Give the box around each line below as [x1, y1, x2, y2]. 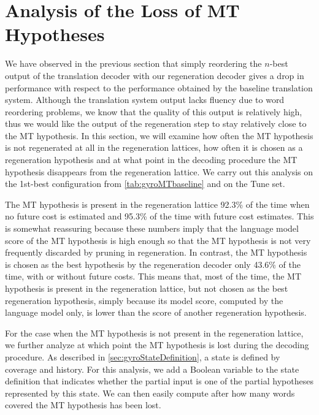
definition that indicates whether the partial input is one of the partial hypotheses [5, 375, 313, 387]
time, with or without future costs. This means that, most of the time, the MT [5, 270, 302, 283]
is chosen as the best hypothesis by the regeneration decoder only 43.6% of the [5, 257, 301, 270]
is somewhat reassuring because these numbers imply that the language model [5, 222, 299, 235]
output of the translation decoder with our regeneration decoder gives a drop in [5, 69, 304, 82]
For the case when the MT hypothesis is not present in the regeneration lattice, [5, 326, 304, 339]
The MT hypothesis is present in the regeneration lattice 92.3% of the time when [5, 197, 310, 210]
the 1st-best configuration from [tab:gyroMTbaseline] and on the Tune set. [5, 177, 285, 190]
